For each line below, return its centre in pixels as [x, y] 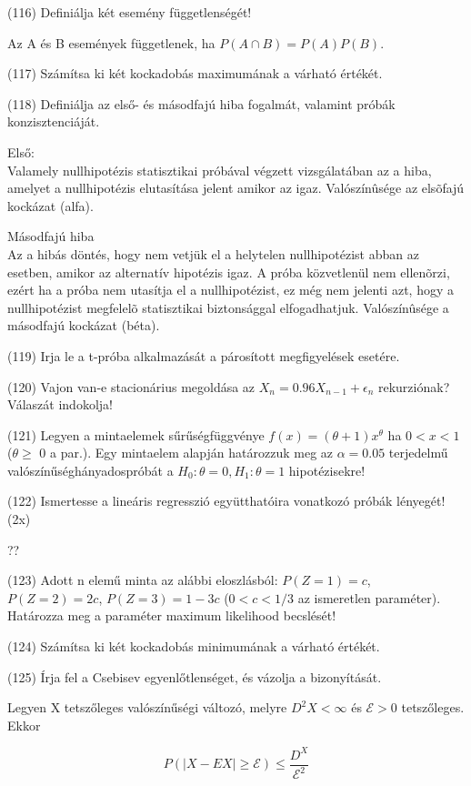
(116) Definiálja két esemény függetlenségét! [130, 12]
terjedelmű [418, 453]
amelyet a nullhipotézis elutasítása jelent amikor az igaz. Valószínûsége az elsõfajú [236, 188]
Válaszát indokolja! [60, 404]
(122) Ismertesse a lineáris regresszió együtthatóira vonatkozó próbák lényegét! [226, 501]
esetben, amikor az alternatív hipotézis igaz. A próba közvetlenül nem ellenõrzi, [229, 272]
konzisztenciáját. [54, 121]
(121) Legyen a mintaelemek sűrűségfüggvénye [136, 434]
